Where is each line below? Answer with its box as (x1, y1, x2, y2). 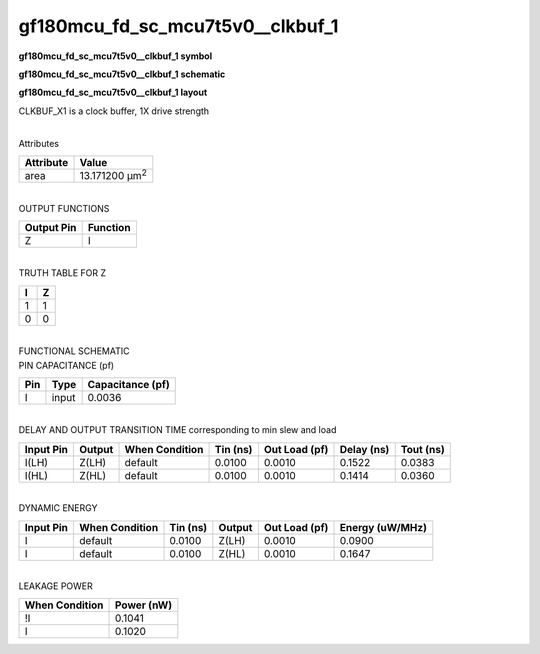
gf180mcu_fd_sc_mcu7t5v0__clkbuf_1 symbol (18, 50, 213, 62)
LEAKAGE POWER (18, 580, 94, 592)
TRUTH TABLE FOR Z (18, 267, 107, 279)
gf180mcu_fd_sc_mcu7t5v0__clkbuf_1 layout (18, 86, 208, 99)
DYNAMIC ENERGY (18, 502, 98, 514)
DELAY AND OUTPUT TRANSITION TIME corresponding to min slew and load (18, 424, 337, 436)
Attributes (18, 137, 60, 149)
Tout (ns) (400, 442, 445, 456)
